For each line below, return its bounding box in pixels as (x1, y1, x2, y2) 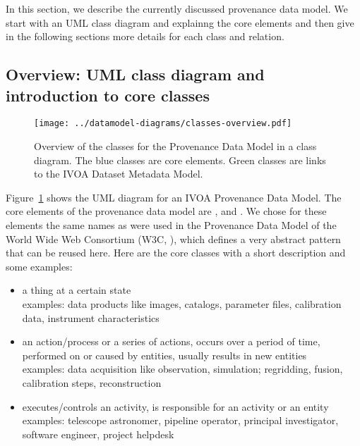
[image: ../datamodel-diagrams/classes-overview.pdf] (34, 118, 292, 129)
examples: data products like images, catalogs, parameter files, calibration (22, 296, 342, 311)
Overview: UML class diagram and (6, 63, 265, 85)
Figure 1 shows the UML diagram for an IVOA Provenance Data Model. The (6, 190, 342, 204)
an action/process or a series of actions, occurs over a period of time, (22, 334, 320, 349)
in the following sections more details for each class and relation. (6, 29, 284, 44)
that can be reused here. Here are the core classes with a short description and (6, 245, 346, 260)
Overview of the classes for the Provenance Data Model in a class (34, 139, 317, 154)
